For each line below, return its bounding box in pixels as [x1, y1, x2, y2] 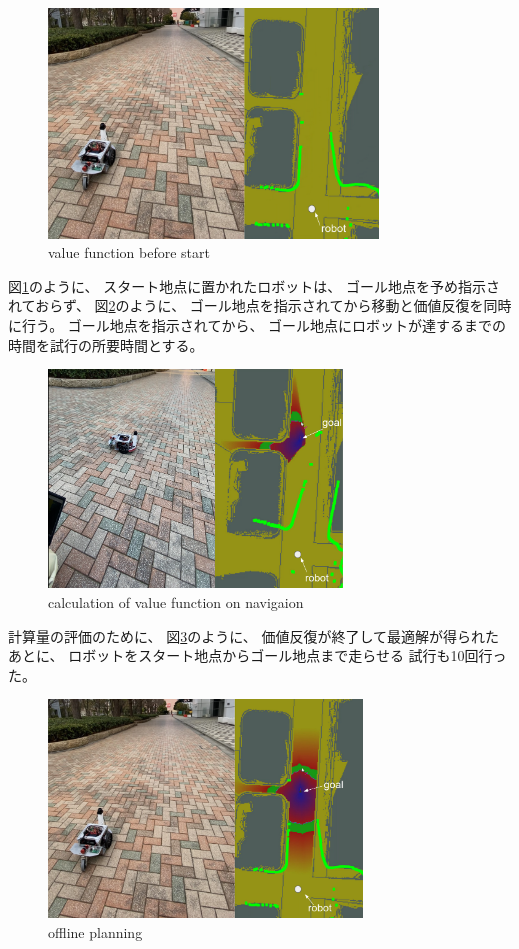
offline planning [48, 922, 143, 943]
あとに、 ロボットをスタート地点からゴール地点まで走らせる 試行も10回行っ [8, 645, 507, 666]
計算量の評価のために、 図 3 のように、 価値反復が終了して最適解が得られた [8, 625, 500, 646]
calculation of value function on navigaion [48, 591, 304, 612]
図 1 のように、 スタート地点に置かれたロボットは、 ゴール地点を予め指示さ [8, 275, 500, 296]
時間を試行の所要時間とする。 [8, 334, 204, 355]
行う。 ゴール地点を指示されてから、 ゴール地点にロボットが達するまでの [21, 314, 507, 335]
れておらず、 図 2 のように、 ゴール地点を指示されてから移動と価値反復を [8, 295, 484, 316]
